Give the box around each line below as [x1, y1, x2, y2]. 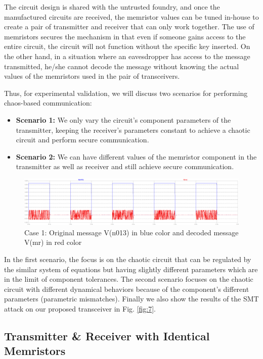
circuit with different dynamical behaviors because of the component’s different [4, 283, 249, 294]
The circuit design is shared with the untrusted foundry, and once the [4, 2, 220, 12]
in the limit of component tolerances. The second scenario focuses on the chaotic [4, 274, 253, 284]
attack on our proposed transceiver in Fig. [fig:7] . [4, 303, 156, 314]
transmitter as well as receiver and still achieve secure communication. [16, 161, 234, 172]
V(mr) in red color [24, 237, 82, 247]
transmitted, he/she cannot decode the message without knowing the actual [4, 61, 239, 71]
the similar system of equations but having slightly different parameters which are [4, 264, 258, 274]
